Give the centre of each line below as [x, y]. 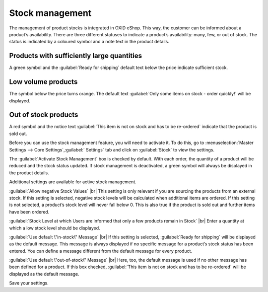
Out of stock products [44, 115]
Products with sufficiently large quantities [76, 56]
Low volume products [43, 82]
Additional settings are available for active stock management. [73, 182]
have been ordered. [29, 212]
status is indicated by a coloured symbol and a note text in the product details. [89, 42]
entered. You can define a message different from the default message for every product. [101, 251]
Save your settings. [29, 283]
